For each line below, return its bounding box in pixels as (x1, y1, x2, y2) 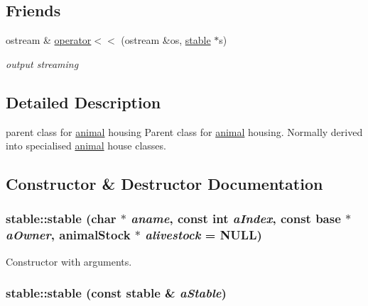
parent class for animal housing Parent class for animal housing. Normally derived (6, 124, 363, 139)
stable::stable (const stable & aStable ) (6, 284, 227, 302)
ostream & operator (6, 33, 92, 47)
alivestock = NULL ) (145, 226, 262, 244)
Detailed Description (6, 91, 161, 113)
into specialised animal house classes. (6, 138, 166, 153)
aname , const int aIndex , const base (131, 210, 341, 227)
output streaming (6, 56, 79, 71)
